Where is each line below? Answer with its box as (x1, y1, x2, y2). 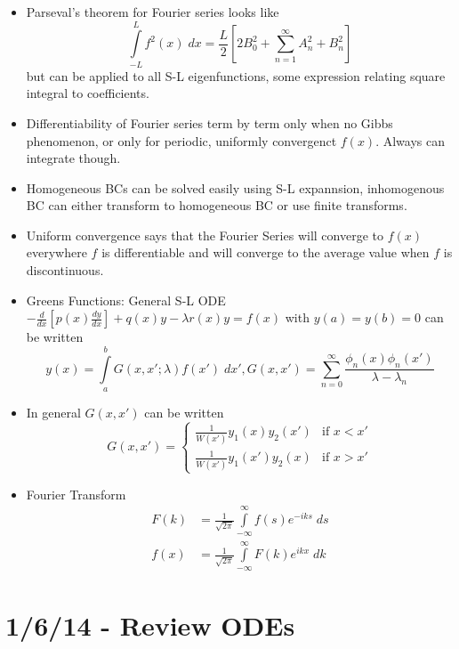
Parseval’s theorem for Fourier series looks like (26, 3, 279, 20)
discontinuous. (26, 261, 104, 280)
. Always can (375, 131, 445, 150)
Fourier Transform (26, 484, 126, 503)
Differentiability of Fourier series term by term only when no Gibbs (26, 113, 393, 132)
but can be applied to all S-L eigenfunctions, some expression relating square (26, 66, 446, 85)
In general (26, 403, 81, 422)
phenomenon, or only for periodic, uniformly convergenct (26, 131, 337, 150)
